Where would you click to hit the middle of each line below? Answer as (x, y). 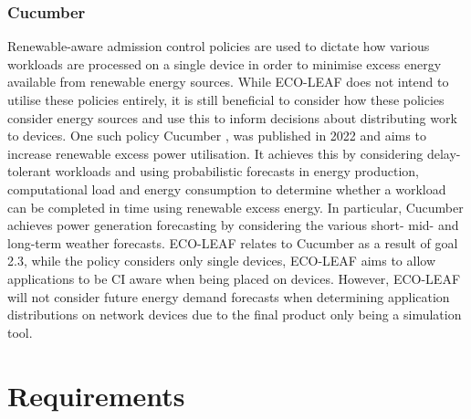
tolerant (29, 171)
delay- (444, 153)
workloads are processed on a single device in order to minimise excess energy (225, 63)
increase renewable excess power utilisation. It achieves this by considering (215, 153)
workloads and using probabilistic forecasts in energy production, (237, 171)
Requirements (96, 395)
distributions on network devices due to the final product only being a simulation (235, 314)
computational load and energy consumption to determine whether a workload (227, 189)
